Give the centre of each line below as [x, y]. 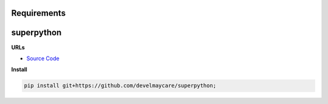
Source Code [43, 58]
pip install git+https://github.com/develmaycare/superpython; [120, 86]
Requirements [39, 13]
